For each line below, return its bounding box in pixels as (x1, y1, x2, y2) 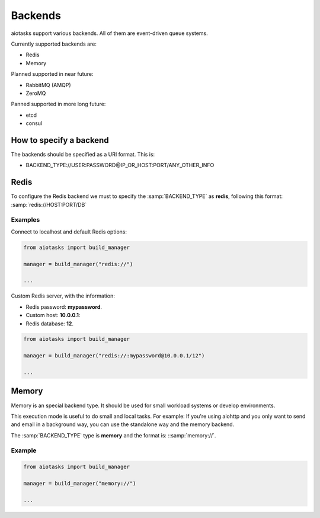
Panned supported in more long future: (11, 101, 106, 108)
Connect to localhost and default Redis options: (11, 228, 127, 235)
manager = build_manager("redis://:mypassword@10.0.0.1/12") (23, 353, 205, 359)
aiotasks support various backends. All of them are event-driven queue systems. (11, 30, 208, 37)
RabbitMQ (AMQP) (25, 81, 71, 88)
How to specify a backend (11, 135, 109, 145)
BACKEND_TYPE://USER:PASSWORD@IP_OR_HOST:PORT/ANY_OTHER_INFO (25, 162, 215, 169)
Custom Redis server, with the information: (11, 292, 116, 299)
